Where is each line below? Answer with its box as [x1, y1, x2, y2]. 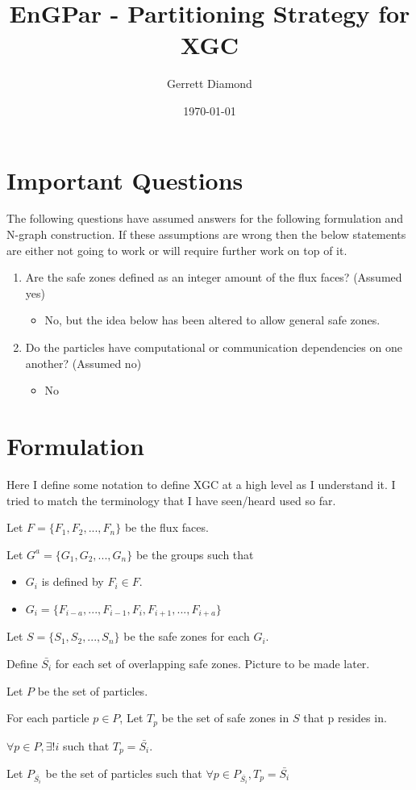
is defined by [41, 573, 104, 590]
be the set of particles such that [45, 765, 202, 782]
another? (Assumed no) [25, 354, 142, 371]
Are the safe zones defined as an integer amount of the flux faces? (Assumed [25, 269, 402, 286]
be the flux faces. [124, 519, 209, 536]
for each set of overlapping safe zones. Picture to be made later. [55, 654, 370, 671]
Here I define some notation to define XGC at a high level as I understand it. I [6, 475, 396, 492]
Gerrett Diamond [167, 75, 252, 92]
